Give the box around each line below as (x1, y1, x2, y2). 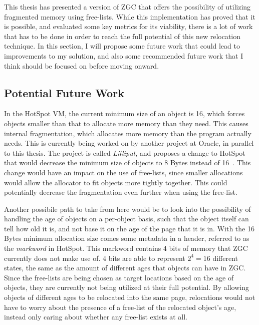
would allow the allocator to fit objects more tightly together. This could (4, 177, 227, 187)
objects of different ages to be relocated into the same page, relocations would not (4, 292, 255, 302)
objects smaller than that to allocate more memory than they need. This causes (4, 118, 248, 128)
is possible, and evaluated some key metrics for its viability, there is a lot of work (4, 21, 253, 32)
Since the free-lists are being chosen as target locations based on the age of (4, 272, 234, 282)
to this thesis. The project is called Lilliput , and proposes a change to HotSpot (4, 147, 245, 158)
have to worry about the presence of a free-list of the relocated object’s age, (4, 301, 236, 312)
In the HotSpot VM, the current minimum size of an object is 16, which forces (4, 108, 245, 119)
